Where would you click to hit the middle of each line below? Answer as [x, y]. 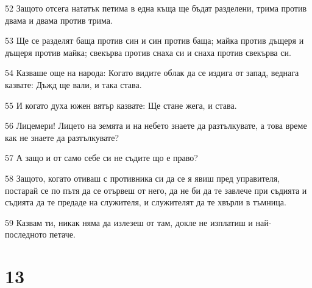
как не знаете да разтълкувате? [62, 137]
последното [26, 234]
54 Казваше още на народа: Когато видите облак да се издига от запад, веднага [152, 73]
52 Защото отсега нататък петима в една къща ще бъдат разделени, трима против [156, 8]
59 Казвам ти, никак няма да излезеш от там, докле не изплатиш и [129, 222]
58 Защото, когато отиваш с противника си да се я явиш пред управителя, [143, 178]
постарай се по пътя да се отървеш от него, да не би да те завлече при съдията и [156, 190]
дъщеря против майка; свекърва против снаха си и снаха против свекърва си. [148, 52]
